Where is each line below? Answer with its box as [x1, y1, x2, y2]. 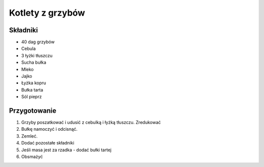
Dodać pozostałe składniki [21, 140, 74, 146]
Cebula [21, 46, 36, 51]
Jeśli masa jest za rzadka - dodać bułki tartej [21, 147, 112, 153]
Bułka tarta [21, 87, 44, 93]
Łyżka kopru [21, 80, 46, 86]
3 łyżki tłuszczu [21, 52, 53, 58]
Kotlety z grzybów [9, 7, 86, 18]
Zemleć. [21, 133, 38, 139]
